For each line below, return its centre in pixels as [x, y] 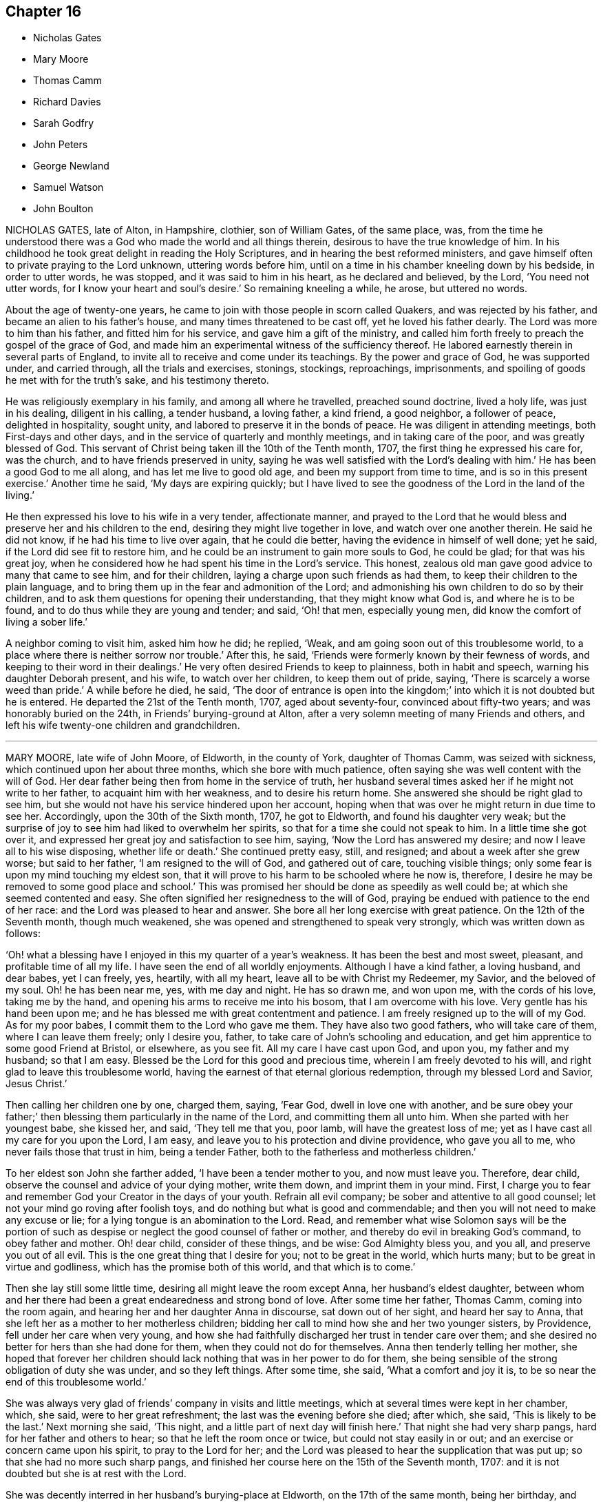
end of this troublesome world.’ [76, 1382]
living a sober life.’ [46, 622]
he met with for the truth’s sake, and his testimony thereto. [137, 380]
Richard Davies [67, 102]
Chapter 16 [44, 11]
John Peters [61, 145]
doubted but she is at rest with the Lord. [96, 1474]
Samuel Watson [68, 187]
